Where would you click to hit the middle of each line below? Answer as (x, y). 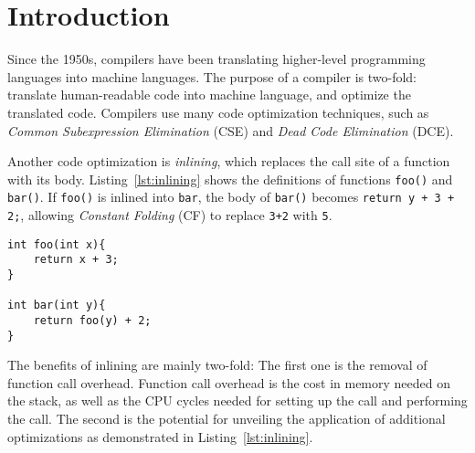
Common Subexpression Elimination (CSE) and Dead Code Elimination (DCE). (231, 130)
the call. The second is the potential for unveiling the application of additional (227, 419)
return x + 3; (76, 260)
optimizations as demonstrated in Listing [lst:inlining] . (160, 436)
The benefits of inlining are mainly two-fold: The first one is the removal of (217, 365)
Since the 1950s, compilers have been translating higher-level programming (216, 59)
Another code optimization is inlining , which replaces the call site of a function (229, 161)
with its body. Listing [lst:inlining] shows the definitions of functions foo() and (230, 179)
